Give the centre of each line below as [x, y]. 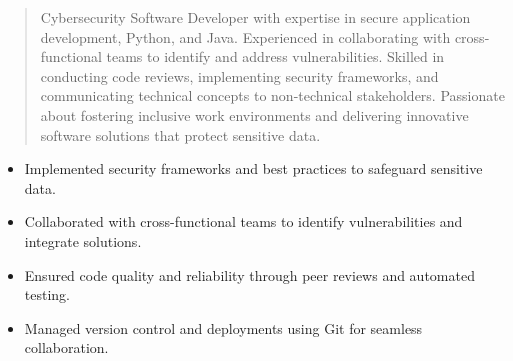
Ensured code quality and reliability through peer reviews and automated [249, 274]
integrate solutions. [83, 240]
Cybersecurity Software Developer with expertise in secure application [255, 17]
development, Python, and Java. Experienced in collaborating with [245, 36]
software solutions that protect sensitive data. [180, 134]
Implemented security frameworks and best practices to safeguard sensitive [253, 168]
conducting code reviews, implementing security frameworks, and [239, 75]
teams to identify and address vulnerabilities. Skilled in [275, 56]
